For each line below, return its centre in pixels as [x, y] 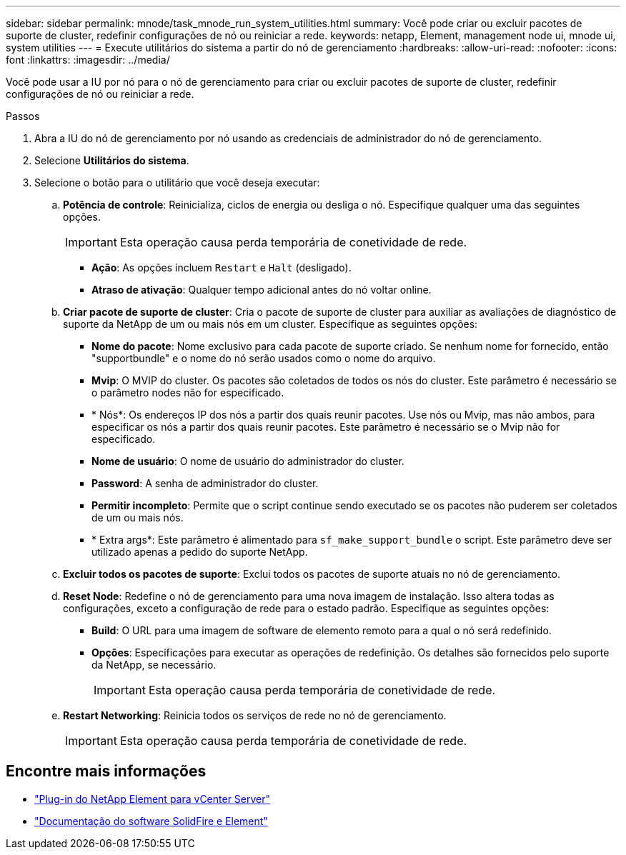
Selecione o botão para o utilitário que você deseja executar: [177, 182]
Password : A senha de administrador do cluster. [205, 483]
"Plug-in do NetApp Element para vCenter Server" [153, 799]
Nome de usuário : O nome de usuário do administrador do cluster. [248, 461]
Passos [23, 116]
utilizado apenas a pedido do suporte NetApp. [200, 552]
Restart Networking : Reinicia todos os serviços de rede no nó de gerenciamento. [255, 715]
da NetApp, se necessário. [154, 665]
